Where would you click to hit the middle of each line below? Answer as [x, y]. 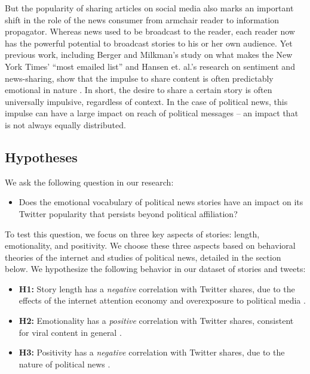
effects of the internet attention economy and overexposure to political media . [162, 300]
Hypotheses [41, 157]
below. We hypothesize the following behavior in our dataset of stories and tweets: [155, 269]
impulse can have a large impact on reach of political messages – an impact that [152, 113]
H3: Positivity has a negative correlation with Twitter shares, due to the [152, 352]
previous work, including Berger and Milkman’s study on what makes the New [149, 55]
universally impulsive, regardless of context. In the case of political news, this [146, 101]
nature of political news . [65, 364]
